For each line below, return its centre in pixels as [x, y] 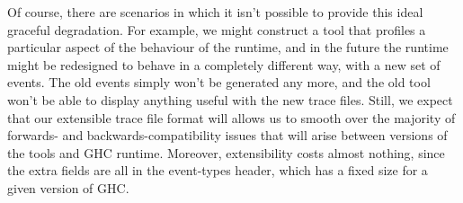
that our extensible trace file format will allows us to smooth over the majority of [231, 117]
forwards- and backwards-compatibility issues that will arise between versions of [227, 135]
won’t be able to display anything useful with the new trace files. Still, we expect [230, 99]
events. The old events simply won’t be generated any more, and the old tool [219, 82]
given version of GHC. [68, 187]
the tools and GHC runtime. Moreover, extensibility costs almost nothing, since [226, 152]
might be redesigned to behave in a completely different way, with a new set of [224, 64]
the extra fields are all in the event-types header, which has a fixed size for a [218, 170]
